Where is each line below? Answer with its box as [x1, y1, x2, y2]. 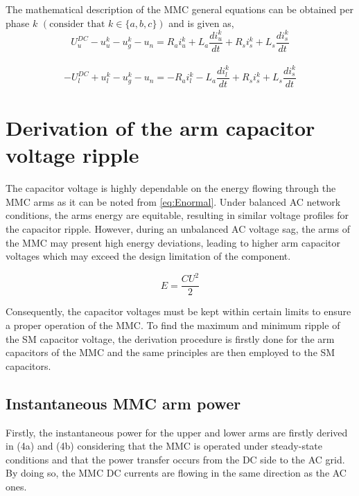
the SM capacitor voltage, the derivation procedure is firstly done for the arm [6, 331, 335, 346]
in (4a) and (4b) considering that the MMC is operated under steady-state [6, 439, 323, 453]
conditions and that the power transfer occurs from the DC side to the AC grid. [6, 452, 345, 466]
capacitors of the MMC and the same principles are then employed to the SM [6, 345, 335, 360]
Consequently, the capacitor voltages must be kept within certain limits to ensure [6, 304, 351, 319]
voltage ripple [6, 141, 139, 169]
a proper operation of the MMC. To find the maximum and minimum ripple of [6, 317, 340, 332]
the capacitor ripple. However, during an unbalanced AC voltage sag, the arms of [6, 222, 350, 236]
